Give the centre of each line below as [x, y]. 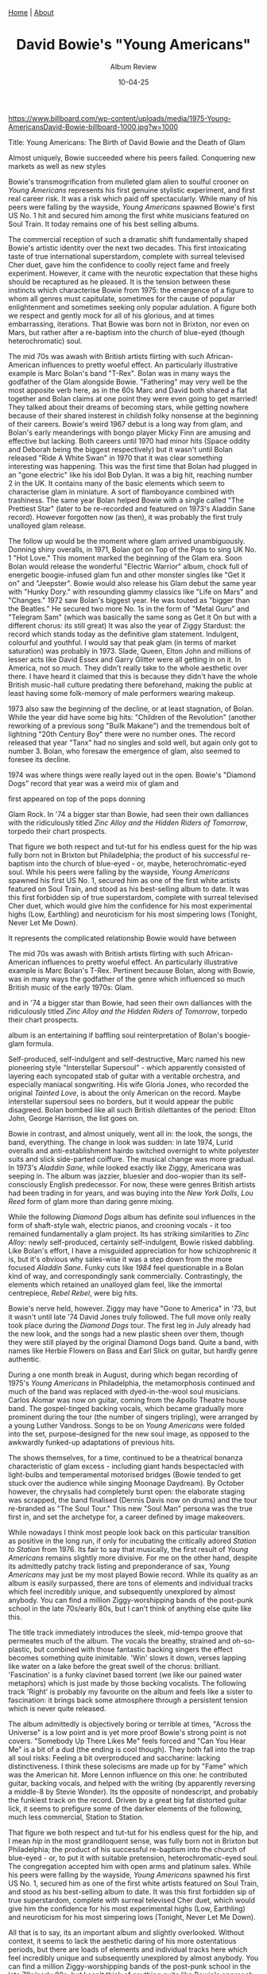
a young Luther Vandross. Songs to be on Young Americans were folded [127, 1425]
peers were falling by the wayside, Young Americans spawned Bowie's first [132, 207]
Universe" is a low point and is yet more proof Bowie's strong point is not [128, 1732]
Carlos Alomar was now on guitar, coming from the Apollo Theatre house [128, 1400]
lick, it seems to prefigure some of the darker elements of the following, [125, 1808]
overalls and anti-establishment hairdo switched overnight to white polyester [134, 1151]
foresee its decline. [40, 759]
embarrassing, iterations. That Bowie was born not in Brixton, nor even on [129, 324]
